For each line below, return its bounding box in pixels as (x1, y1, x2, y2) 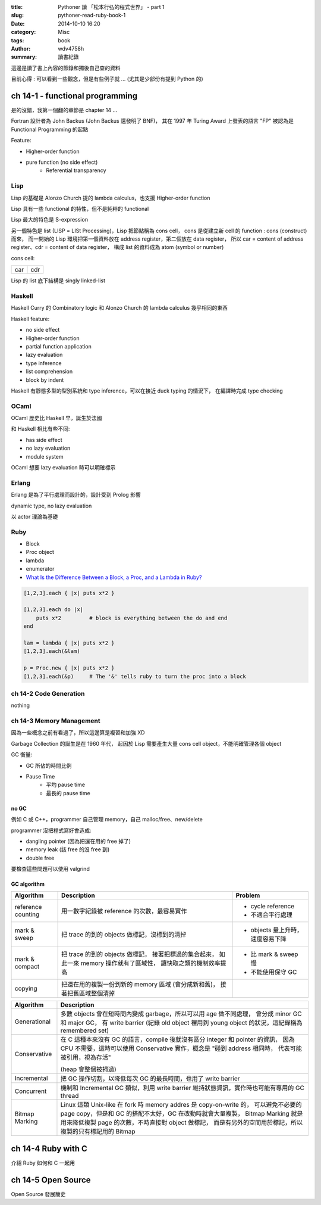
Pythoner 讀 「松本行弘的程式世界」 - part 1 (58, 4, 165, 10)
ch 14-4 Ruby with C (11, 1144, 87, 1154)
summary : (11, 54, 37, 61)
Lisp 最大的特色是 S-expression (11, 216, 89, 223)
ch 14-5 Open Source (11, 1175, 92, 1185)
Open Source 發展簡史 (11, 1190, 66, 1197)
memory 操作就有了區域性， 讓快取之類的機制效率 (80, 959, 221, 967)
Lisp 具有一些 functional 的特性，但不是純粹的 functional (11, 205, 149, 212)
